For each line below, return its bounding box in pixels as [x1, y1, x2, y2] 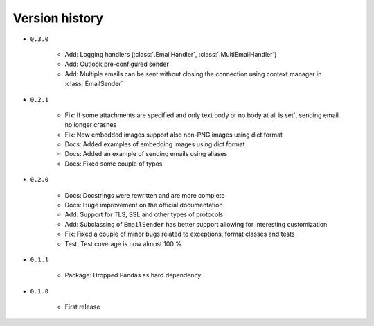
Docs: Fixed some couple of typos [64, 160, 163, 168]
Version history [12, 10, 104, 26]
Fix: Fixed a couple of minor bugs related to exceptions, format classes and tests [64, 230, 295, 239]
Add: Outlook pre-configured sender [64, 60, 169, 69]
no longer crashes [64, 121, 117, 129]
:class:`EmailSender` [64, 80, 123, 88]
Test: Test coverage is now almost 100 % [64, 239, 182, 248]
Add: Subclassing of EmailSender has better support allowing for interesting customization [64, 220, 328, 228]
